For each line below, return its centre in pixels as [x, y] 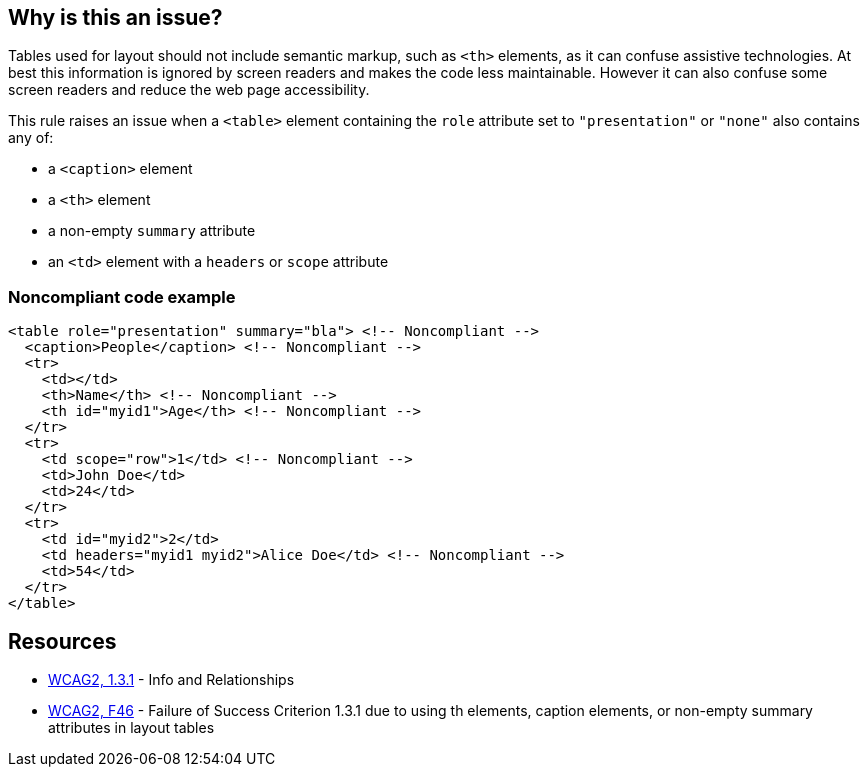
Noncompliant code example [122, 296]
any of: [31, 138]
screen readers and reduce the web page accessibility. [189, 90]
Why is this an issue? [115, 17]
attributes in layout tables [131, 728]
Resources [62, 641]
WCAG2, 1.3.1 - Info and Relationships [171, 680]
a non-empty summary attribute [152, 231]
